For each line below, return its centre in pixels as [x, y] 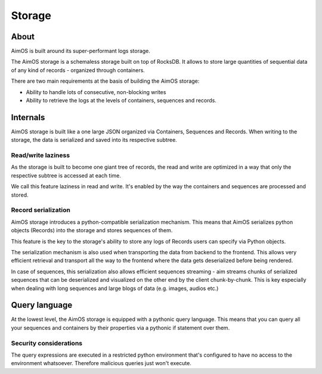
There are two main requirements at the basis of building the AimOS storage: [105, 81]
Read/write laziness [41, 155]
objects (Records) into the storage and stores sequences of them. [92, 230]
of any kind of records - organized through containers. [78, 70]
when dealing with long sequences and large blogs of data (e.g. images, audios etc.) [115, 288]
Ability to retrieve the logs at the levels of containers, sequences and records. [121, 101]
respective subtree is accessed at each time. [66, 175]
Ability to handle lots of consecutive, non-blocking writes [96, 92]
